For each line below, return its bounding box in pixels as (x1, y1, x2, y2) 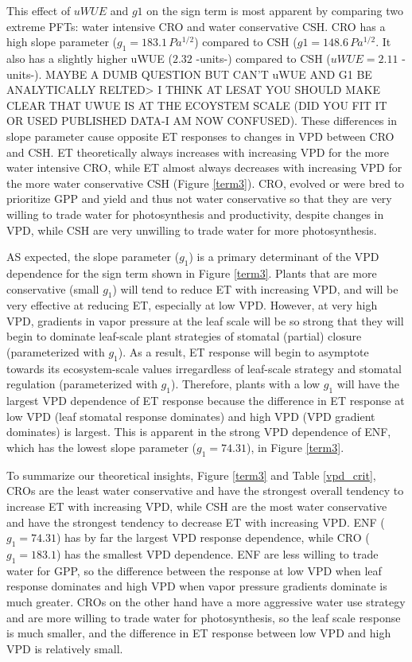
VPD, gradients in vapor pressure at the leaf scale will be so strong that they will (6, 312, 404, 329)
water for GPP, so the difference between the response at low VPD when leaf (6, 562, 382, 578)
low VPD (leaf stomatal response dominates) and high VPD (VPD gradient (6, 407, 375, 424)
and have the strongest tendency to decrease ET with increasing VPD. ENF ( (6, 513, 385, 530)
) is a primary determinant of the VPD (189, 248, 379, 265)
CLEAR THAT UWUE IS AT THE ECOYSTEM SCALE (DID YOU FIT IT (6, 96, 387, 113)
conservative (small (6, 280, 99, 297)
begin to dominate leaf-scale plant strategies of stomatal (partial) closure (6, 328, 362, 345)
